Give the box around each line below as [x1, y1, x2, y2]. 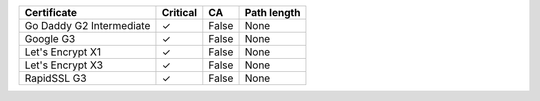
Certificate [24, 6, 78, 19]
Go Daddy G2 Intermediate [24, 19, 151, 32]
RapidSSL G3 [24, 71, 87, 85]
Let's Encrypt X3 [24, 58, 104, 72]
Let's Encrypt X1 [24, 45, 102, 59]
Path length [244, 6, 301, 19]
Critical [161, 6, 198, 19]
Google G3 [24, 32, 76, 45]
